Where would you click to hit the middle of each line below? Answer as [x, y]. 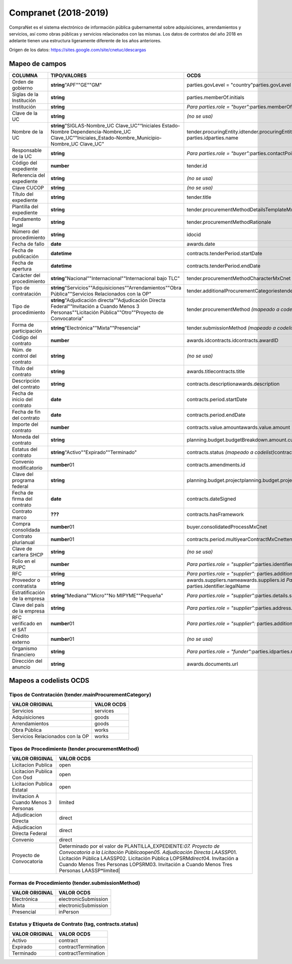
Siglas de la [25, 94]
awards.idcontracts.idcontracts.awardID [233, 340]
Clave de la [25, 113]
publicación [25, 256]
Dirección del [27, 661]
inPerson [69, 911]
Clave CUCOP [28, 187]
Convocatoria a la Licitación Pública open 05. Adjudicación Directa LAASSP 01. [148, 853]
